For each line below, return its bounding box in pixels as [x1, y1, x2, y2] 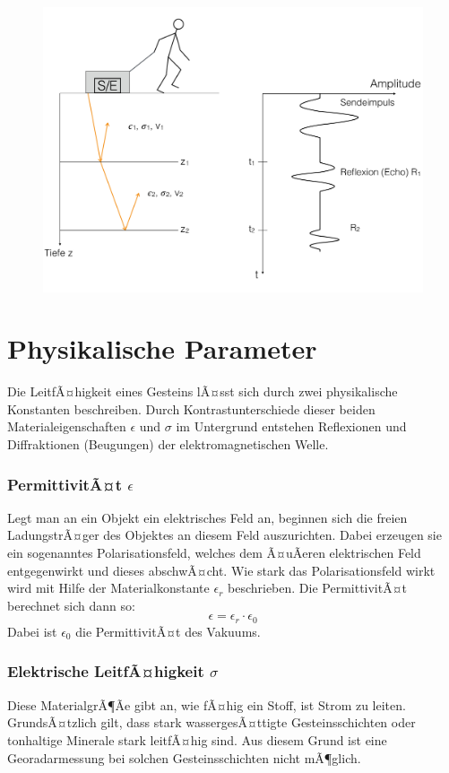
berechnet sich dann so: [7, 595, 135, 614]
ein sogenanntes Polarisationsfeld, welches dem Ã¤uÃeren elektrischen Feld [7, 543, 421, 562]
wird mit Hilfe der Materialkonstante [7, 578, 210, 597]
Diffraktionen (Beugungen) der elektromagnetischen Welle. [7, 435, 329, 454]
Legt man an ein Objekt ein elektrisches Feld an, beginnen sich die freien [7, 508, 408, 526]
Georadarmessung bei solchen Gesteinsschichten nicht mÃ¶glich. [7, 748, 361, 767]
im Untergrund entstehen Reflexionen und [176, 417, 407, 436]
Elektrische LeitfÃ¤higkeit [7, 660, 204, 682]
